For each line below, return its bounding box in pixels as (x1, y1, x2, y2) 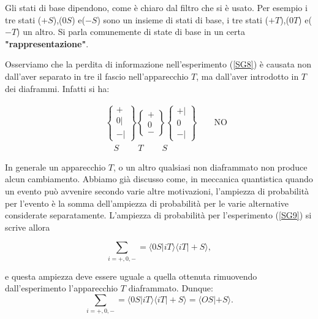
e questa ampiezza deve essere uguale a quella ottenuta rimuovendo (5, 269, 257, 282)
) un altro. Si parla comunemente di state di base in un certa (17, 25, 245, 38)
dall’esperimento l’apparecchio (5, 282, 118, 294)
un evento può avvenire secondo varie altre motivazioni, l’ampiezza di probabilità (5, 185, 309, 197)
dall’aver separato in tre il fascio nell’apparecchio (5, 69, 189, 82)
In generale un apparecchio (5, 160, 106, 173)
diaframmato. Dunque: (128, 282, 213, 294)
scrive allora (5, 220, 50, 233)
